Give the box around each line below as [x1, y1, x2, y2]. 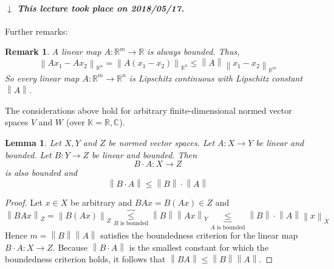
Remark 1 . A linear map [5, 45, 101, 58]
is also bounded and [5, 166, 78, 179]
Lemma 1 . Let [5, 136, 61, 148]
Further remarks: [5, 24, 68, 37]
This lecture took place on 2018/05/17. [17, 1, 185, 14]
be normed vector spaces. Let [108, 136, 215, 148]
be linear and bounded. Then [92, 148, 197, 161]
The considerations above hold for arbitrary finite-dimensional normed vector [5, 103, 292, 116]
